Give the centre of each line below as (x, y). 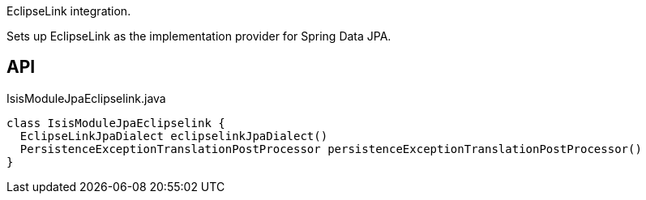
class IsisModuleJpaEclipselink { (116, 123)
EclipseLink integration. (69, 11)
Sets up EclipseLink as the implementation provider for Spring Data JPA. (199, 36)
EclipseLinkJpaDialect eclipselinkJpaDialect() (174, 136)
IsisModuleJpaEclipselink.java (86, 98)
